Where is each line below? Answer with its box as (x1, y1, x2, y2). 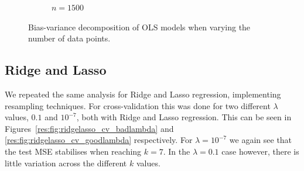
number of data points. (28, 32, 111, 44)
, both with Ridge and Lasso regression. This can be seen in (76, 111, 292, 123)
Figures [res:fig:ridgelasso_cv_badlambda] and (5, 122, 174, 134)
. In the (163, 145, 190, 157)
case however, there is (221, 145, 299, 157)
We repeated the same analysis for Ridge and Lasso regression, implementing (5, 88, 281, 100)
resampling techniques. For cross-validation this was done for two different (5, 99, 271, 111)
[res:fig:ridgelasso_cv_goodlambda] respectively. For (5, 134, 193, 146)
